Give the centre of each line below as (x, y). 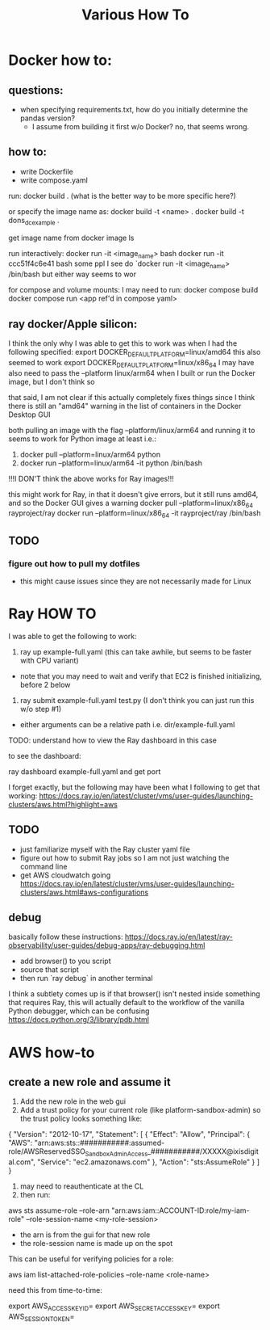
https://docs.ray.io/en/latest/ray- (179, 937)
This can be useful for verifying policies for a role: (91, 1259)
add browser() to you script (65, 961)
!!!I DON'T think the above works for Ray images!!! (91, 478)
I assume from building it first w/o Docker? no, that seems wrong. (141, 126)
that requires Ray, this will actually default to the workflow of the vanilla (127, 1003)
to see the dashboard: (45, 755)
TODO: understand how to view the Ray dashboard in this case (113, 740)
